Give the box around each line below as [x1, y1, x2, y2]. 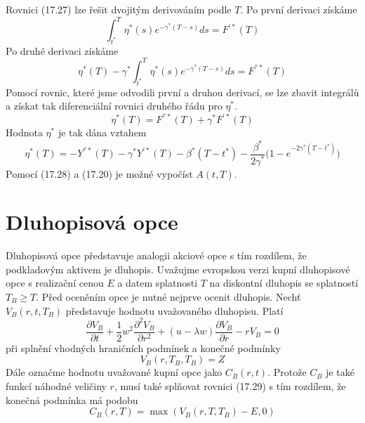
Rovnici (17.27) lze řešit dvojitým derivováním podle [6, 2, 232, 16]
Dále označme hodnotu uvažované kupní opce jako [6, 365, 223, 379]
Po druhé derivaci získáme [6, 43, 119, 58]
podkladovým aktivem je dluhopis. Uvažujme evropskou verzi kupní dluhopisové [6, 261, 350, 276]
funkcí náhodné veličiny [6, 378, 107, 393]
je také [326, 365, 355, 379]
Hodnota [6, 125, 43, 140]
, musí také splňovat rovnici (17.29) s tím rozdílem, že [114, 378, 346, 393]
